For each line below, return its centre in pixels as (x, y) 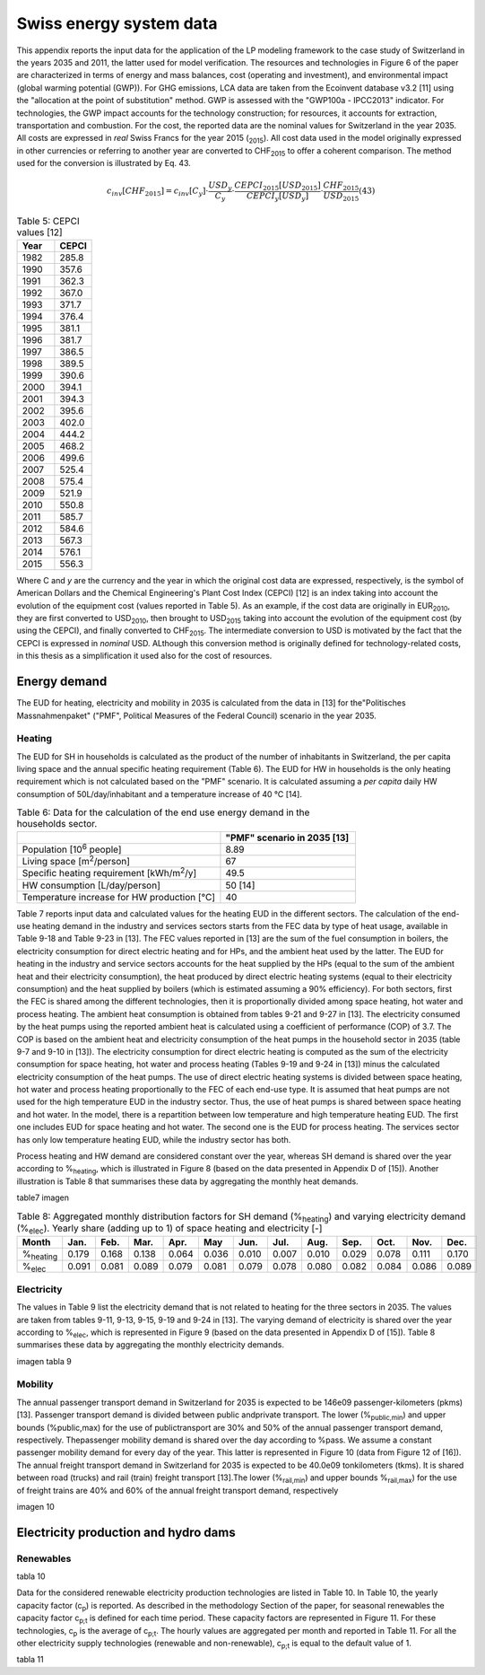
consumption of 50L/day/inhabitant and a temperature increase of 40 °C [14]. (159, 794)
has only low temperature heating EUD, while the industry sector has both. (154, 1139)
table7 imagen (43, 1197)
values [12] (39, 232)
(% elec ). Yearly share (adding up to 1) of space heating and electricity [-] (169, 1229)
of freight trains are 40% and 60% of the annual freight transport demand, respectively (178, 1490)
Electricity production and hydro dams (126, 1532)
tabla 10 (31, 1576)
